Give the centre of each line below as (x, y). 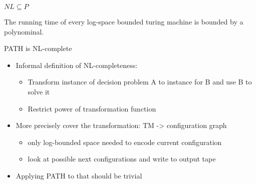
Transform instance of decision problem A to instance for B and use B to (140, 82)
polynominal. (24, 31)
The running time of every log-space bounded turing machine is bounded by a (124, 21)
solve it (39, 91)
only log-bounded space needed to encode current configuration (125, 142)
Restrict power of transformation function (92, 108)
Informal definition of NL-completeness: (77, 65)
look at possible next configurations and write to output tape (122, 159)
